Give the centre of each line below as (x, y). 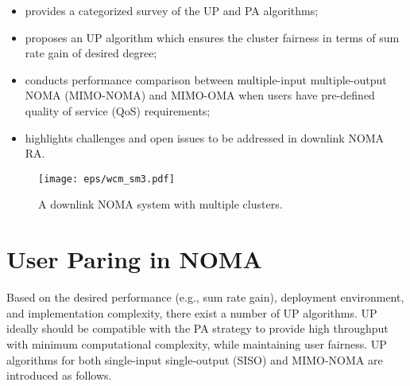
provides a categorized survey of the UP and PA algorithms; (172, 10)
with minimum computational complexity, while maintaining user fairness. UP (197, 343)
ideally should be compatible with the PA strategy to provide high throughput (197, 328)
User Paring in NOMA (134, 259)
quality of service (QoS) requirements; (118, 110)
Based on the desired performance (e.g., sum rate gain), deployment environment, (205, 297)
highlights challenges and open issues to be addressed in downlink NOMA (205, 137)
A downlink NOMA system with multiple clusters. (161, 204)
